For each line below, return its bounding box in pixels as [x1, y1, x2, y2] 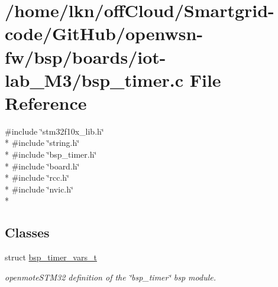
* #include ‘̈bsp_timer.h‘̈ [5, 148, 97, 161]
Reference [5, 90, 87, 115]
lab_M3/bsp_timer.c [5, 67, 183, 92]
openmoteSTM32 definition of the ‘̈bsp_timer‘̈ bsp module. [5, 270, 216, 283]
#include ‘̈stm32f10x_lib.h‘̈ [5, 125, 104, 137]
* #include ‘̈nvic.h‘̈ [5, 182, 73, 195]
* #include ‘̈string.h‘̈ [5, 136, 80, 149]
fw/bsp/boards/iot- [5, 44, 166, 69]
